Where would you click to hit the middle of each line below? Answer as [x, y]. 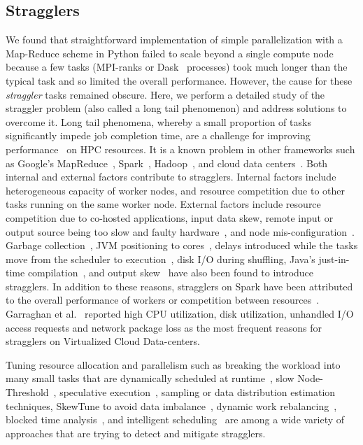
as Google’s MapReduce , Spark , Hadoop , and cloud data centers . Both [167, 163]
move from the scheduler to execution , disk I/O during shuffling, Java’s [161, 259]
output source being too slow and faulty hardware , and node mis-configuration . [180, 231]
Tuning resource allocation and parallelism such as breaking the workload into [173, 364]
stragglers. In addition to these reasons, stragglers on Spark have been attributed [179, 286]
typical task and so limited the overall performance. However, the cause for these [179, 80]
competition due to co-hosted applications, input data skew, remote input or [170, 217]
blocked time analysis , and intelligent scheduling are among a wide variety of [175, 419]
